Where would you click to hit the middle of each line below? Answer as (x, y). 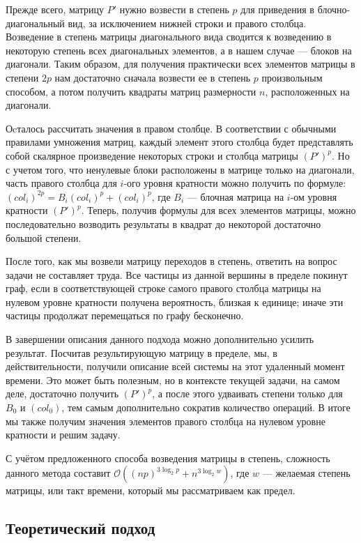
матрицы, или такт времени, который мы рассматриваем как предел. (151, 490)
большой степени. (44, 237)
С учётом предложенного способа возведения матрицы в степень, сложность (168, 458)
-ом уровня (314, 196)
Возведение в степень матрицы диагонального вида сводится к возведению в (169, 37)
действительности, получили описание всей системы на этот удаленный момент (175, 366)
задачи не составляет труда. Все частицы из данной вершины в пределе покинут (177, 274)
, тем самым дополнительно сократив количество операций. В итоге (206, 407)
